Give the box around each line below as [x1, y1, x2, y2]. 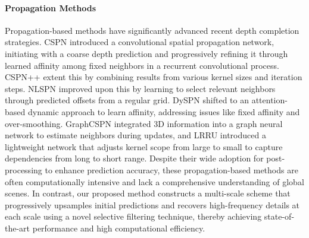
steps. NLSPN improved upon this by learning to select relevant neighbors [5, 82, 276, 94]
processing [5, 163, 42, 176]
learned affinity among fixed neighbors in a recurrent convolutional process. [5, 59, 279, 71]
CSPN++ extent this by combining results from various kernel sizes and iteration [5, 71, 302, 83]
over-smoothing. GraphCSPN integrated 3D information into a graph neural [5, 117, 283, 129]
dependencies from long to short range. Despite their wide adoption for [5, 152, 264, 164]
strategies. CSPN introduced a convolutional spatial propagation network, [5, 36, 274, 48]
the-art [5, 221, 30, 234]
